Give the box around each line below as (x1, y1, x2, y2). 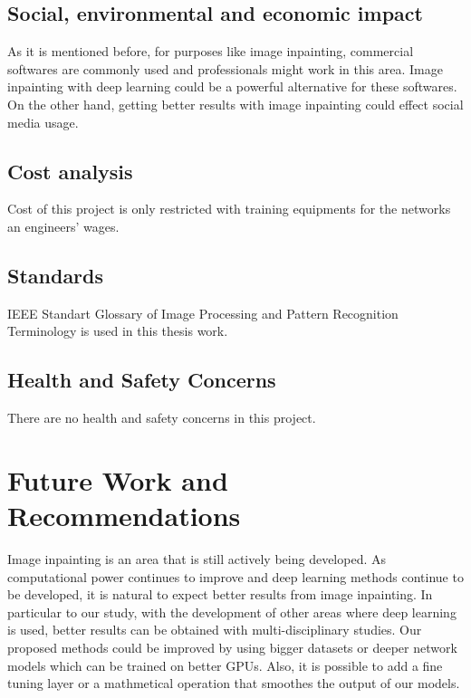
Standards (7, 261, 104, 289)
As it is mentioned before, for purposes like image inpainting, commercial (7, 42, 414, 61)
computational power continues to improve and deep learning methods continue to (7, 567, 464, 586)
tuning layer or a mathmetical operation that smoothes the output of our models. (7, 674, 460, 693)
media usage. (7, 112, 79, 131)
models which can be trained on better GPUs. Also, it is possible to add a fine (7, 655, 443, 674)
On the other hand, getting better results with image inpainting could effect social (7, 94, 464, 113)
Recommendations (7, 497, 241, 534)
